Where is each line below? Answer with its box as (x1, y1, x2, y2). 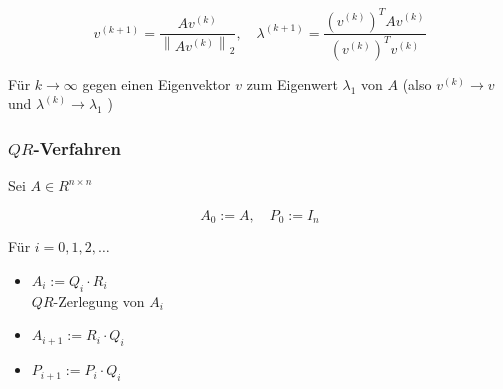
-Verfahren (33, 135, 121, 160)
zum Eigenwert (246, 73, 338, 94)
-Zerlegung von (53, 290, 145, 311)
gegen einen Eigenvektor (82, 73, 231, 94)
